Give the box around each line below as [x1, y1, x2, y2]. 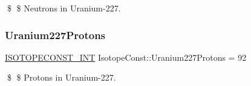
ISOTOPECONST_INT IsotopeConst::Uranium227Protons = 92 [5, 51, 247, 63]
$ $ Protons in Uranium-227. [7, 71, 116, 84]
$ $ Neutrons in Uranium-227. [7, 2, 121, 14]
